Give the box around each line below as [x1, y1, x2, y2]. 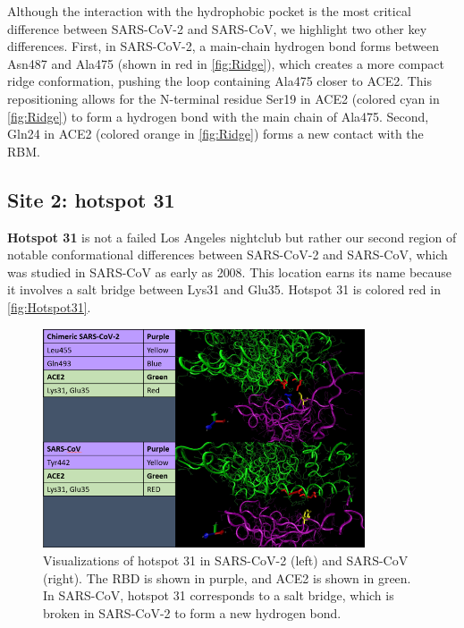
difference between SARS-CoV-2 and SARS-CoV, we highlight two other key [7, 19, 427, 38]
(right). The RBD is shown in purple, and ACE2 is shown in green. [43, 568, 411, 587]
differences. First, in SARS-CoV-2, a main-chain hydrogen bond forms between [7, 37, 439, 55]
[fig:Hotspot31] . [7, 297, 91, 316]
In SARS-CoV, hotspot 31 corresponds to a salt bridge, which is [43, 586, 394, 605]
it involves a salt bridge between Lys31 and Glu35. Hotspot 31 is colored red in [7, 280, 441, 299]
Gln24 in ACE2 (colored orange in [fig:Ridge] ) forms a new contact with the [7, 124, 424, 143]
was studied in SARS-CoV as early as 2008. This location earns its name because [7, 262, 452, 281]
